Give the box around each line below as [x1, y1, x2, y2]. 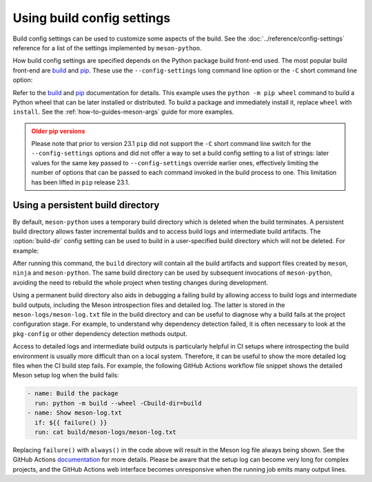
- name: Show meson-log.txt [27, 409, 122, 417]
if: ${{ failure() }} [34, 419, 108, 426]
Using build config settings [12, 10, 171, 25]
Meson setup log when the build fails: [12, 371, 120, 379]
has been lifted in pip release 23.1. [31, 178, 130, 186]
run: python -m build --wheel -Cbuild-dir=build [34, 399, 203, 407]
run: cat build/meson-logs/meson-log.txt [34, 428, 177, 436]
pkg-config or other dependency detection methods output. [12, 329, 187, 337]
